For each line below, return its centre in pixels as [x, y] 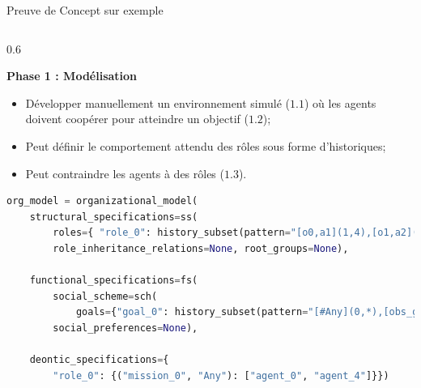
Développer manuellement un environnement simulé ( [158, 102]
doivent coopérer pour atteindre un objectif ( [137, 119]
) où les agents [340, 102]
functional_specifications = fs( [114, 281]
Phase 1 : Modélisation [72, 76]
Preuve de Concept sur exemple [85, 10]
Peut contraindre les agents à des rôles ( [125, 173]
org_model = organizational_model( [102, 201]
